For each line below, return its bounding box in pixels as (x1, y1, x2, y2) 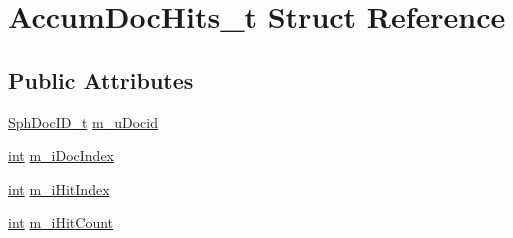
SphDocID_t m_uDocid (8, 111, 158, 132)
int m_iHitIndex (8, 178, 110, 199)
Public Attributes (8, 64, 194, 95)
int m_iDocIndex (8, 145, 114, 166)
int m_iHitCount (8, 212, 114, 233)
